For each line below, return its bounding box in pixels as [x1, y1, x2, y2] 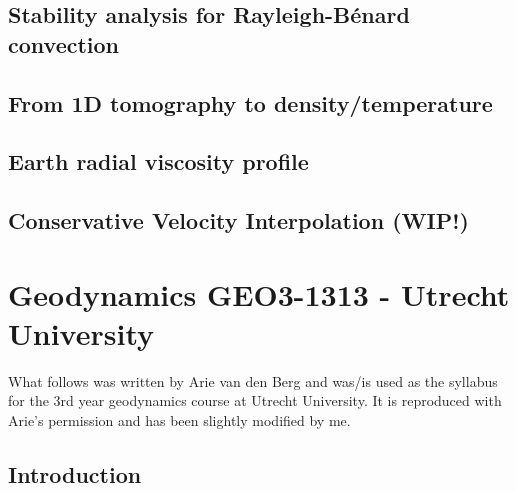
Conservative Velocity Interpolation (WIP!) [8, 205, 469, 236]
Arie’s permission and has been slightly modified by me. [8, 410, 351, 431]
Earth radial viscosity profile [8, 146, 309, 177]
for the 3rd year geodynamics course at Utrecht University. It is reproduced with [8, 390, 502, 411]
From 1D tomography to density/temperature [8, 87, 493, 118]
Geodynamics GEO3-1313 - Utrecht [8, 273, 510, 314]
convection [8, 28, 120, 59]
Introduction [8, 459, 142, 489]
